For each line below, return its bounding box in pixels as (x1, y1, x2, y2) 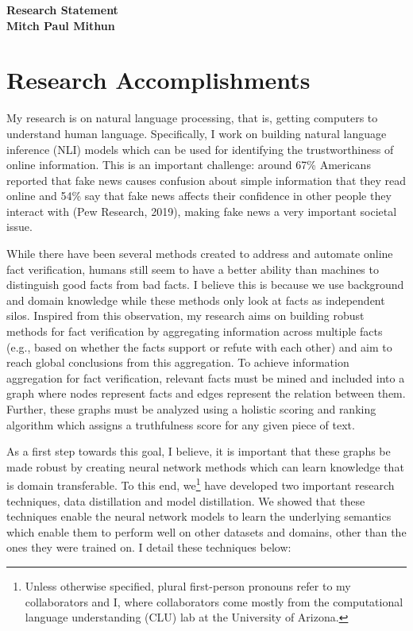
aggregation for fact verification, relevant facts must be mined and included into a (6, 369, 405, 386)
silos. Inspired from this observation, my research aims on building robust (6, 307, 365, 324)
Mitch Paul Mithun (6, 17, 115, 33)
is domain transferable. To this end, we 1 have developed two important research (6, 475, 395, 494)
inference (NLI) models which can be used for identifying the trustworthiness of (6, 140, 394, 157)
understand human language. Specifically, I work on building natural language (6, 125, 387, 141)
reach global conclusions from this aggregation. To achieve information (6, 354, 349, 371)
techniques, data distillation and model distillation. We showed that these (6, 492, 365, 509)
